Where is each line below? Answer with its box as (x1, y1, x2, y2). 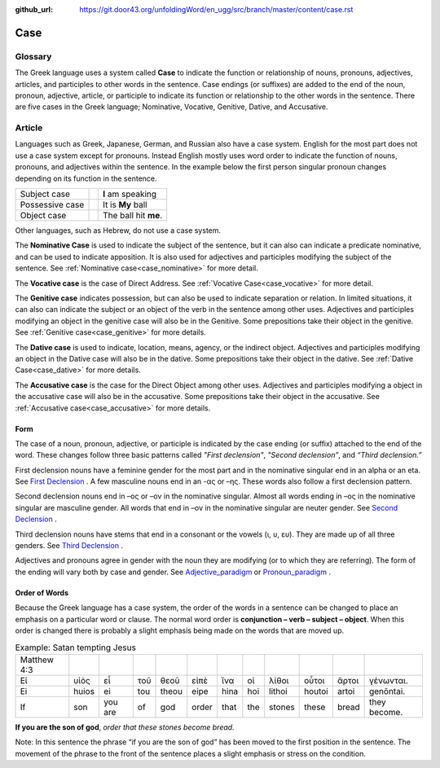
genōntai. (368, 685, 406, 696)
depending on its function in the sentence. (15, 173, 158, 183)
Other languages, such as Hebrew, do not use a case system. (15, 226, 222, 235)
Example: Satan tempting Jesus (15, 642, 136, 653)
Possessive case (20, 200, 85, 211)
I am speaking (102, 188, 157, 200)
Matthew (20, 654, 55, 665)
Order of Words (15, 587, 69, 598)
